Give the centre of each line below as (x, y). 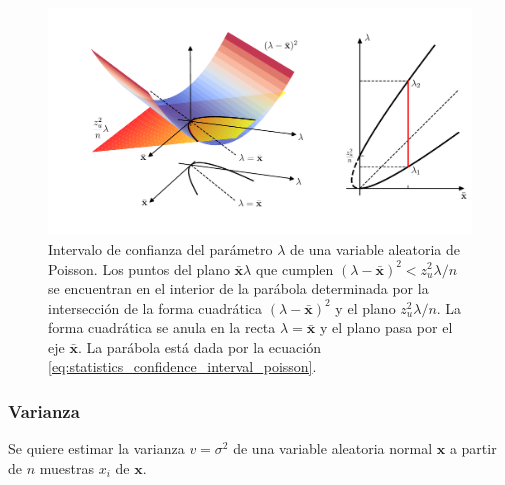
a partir (473, 448)
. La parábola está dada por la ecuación (199, 346)
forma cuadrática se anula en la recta (162, 327)
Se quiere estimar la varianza (96, 448)
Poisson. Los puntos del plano (139, 268)
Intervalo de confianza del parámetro (160, 248)
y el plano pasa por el (386, 327)
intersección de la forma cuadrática (155, 307)
